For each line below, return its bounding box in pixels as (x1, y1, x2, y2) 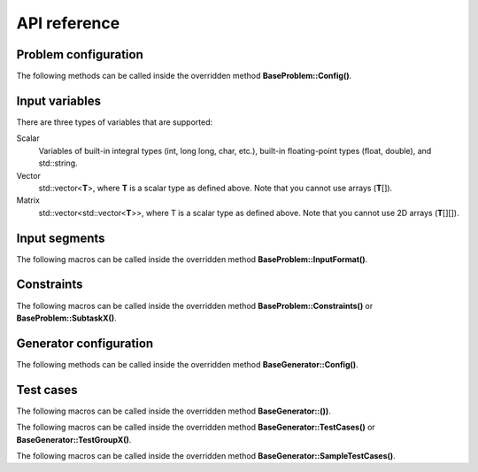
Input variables (16, 93, 102, 108)
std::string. (38, 158, 79, 168)
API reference (16, 13, 120, 33)
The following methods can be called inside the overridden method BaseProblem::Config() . (16, 71, 352, 81)
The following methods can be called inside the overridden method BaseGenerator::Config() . (16, 359, 358, 369)
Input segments (16, 230, 105, 245)
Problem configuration (16, 47, 143, 62)
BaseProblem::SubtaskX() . (16, 313, 117, 323)
